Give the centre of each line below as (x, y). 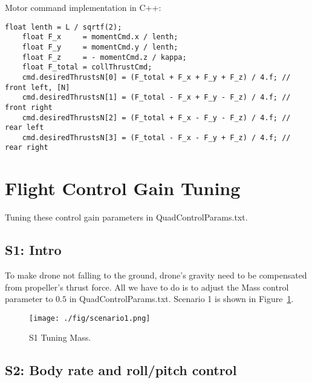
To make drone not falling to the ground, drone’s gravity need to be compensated (156, 275)
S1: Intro (33, 250)
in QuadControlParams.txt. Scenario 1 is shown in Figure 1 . (181, 299)
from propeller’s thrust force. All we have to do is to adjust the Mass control (147, 287)
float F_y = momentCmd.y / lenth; (100, 47)
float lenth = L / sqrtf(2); (63, 27)
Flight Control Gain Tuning (123, 188)
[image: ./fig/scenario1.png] (90, 318)
